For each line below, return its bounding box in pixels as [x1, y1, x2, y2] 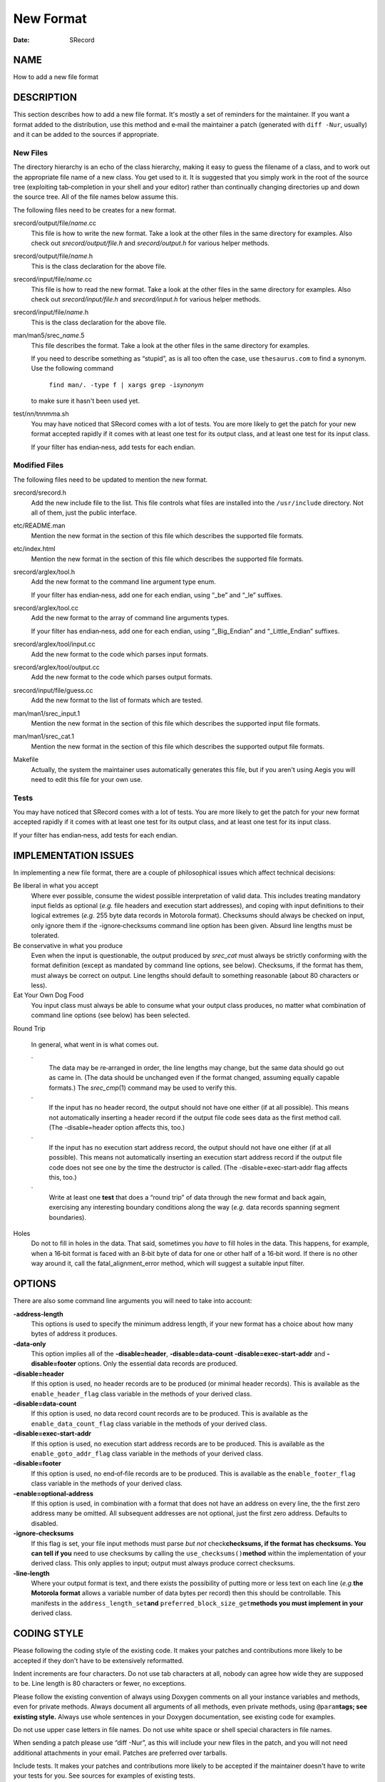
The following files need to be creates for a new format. [13, 205, 177, 214]
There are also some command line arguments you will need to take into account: [13, 1297, 252, 1305]
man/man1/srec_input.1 [13, 709, 81, 718]
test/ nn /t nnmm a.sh [13, 410, 69, 418]
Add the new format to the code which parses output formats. [31, 673, 213, 681]
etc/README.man [13, 521, 66, 530]
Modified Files [13, 460, 64, 470]
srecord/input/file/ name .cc [13, 275, 93, 284]
